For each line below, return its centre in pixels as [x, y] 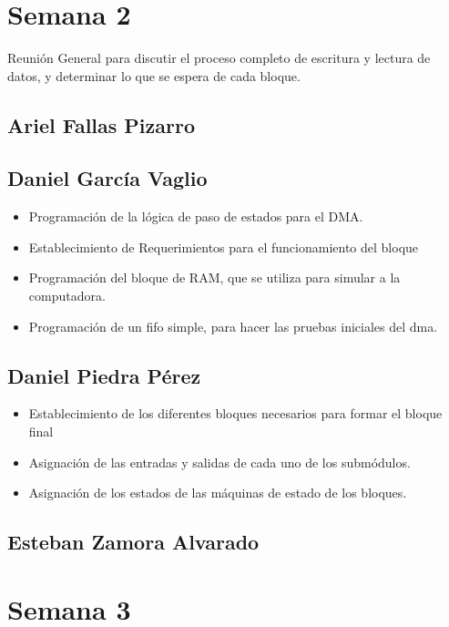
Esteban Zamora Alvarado [133, 542]
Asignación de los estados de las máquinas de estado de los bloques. [218, 493]
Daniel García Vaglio [107, 178]
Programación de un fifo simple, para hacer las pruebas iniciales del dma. [233, 326]
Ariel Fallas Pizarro [102, 124]
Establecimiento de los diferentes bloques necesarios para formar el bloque [235, 413]
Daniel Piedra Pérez [104, 375]
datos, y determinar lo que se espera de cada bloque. [154, 75]
